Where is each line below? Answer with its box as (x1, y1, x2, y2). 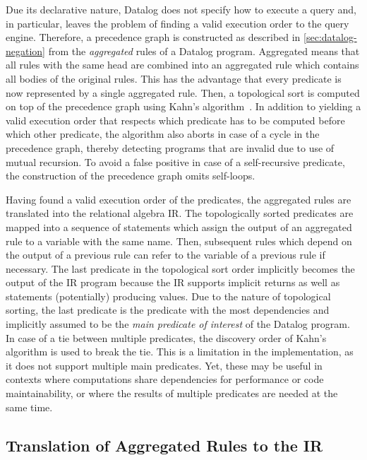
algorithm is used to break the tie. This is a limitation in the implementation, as (6, 344, 354, 359)
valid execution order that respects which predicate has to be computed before (6, 112, 345, 127)
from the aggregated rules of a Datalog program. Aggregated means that (48, 43, 360, 58)
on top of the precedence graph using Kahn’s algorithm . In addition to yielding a (6, 99, 361, 114)
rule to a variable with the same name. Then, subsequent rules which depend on (6, 233, 352, 248)
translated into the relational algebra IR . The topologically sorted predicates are (6, 206, 354, 220)
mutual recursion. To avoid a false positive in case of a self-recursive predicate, (6, 154, 345, 169)
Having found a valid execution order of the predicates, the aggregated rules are (6, 191, 351, 206)
